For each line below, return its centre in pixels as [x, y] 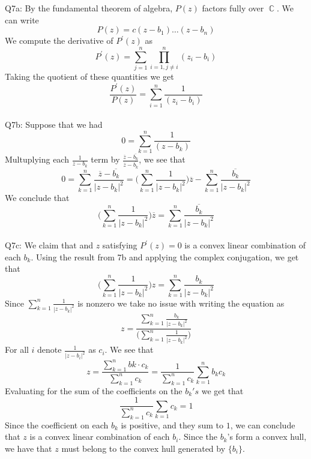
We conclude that [37, 198]
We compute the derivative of [59, 40]
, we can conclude [263, 424]
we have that [29, 448]
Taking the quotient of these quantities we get [89, 76]
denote [50, 349]
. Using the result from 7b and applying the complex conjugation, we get [165, 256]
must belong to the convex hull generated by [143, 448]
